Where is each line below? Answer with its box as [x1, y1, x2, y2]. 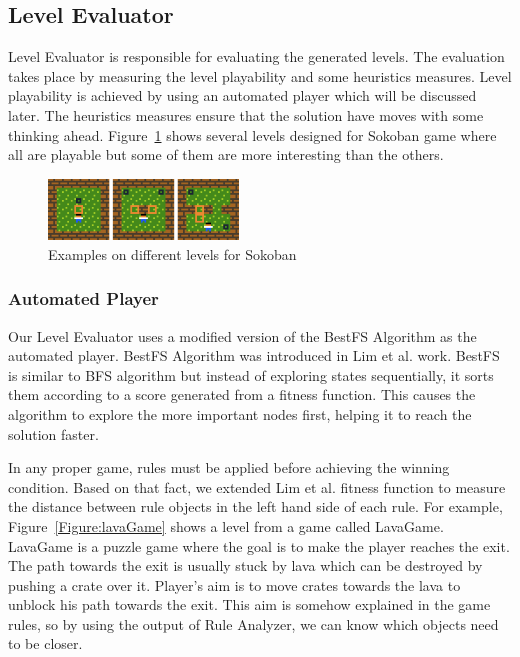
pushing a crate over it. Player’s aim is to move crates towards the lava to [8, 574, 461, 595]
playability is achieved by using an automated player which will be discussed [8, 85, 477, 106]
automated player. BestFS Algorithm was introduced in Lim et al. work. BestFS [8, 345, 500, 366]
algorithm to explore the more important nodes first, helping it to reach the [8, 403, 472, 424]
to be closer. [8, 633, 83, 654]
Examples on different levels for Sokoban [48, 243, 297, 264]
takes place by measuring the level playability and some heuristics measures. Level [8, 65, 512, 86]
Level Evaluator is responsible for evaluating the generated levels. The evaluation [8, 46, 505, 67]
